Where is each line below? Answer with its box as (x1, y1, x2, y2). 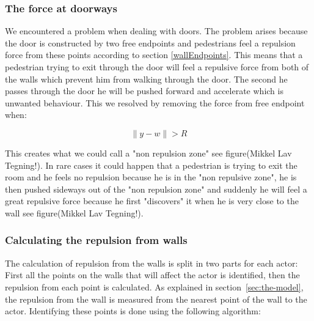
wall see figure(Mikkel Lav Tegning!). (5, 206, 144, 219)
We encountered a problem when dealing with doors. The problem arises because (5, 24, 308, 37)
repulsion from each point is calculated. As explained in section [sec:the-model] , (5, 280, 304, 293)
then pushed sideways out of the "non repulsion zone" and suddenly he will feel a (5, 182, 307, 195)
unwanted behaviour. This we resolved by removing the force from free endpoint (5, 96, 305, 109)
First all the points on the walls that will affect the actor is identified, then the (5, 268, 300, 281)
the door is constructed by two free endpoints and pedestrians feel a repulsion (5, 36, 296, 49)
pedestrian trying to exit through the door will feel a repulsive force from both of (5, 61, 309, 73)
